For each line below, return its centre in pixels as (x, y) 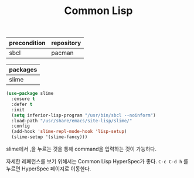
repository (66, 43)
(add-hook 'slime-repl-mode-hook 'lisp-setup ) (69, 132)
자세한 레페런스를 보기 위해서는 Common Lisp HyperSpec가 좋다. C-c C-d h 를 (97, 162)
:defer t (22, 104)
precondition (27, 43)
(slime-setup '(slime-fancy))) (50, 137)
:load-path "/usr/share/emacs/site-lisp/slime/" (72, 121)
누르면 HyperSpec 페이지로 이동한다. (49, 169)
